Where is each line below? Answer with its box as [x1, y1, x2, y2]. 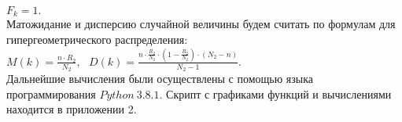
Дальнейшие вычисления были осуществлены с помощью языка [6, 70, 313, 87]
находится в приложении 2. [6, 101, 137, 117]
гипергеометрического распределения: [6, 31, 188, 48]
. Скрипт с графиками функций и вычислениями [159, 85, 392, 102]
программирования [6, 85, 96, 102]
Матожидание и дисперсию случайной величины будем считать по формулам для [6, 16, 396, 32]
